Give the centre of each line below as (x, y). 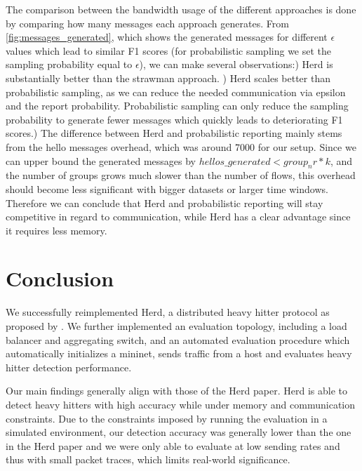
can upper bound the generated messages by (101, 160)
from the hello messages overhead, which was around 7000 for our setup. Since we (181, 146)
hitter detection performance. (69, 367)
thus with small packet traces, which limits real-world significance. (148, 459)
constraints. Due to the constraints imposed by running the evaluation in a (167, 418)
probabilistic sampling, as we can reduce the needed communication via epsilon (176, 92)
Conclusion (60, 278)
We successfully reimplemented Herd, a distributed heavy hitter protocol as (168, 312)
